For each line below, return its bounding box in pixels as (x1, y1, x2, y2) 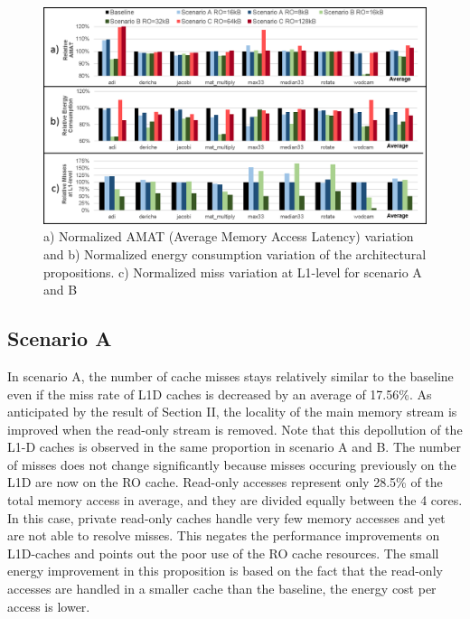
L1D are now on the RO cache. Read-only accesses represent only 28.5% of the (7, 473, 443, 492)
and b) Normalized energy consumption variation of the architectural (43, 244, 427, 263)
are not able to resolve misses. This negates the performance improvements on (7, 526, 440, 545)
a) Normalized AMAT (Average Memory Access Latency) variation (43, 227, 414, 246)
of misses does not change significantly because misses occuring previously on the (7, 455, 456, 474)
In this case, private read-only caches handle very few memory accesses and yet (7, 508, 446, 527)
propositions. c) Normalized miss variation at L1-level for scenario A (43, 262, 422, 281)
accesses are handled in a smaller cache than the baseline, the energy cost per (7, 579, 437, 598)
